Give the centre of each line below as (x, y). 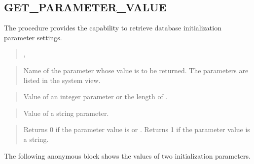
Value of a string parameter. (66, 113)
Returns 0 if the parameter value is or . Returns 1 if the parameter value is (137, 129)
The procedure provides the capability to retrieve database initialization (113, 28)
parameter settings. (33, 37)
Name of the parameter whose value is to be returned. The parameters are (136, 70)
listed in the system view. (62, 80)
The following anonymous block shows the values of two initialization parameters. (127, 155)
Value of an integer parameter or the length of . (95, 96)
